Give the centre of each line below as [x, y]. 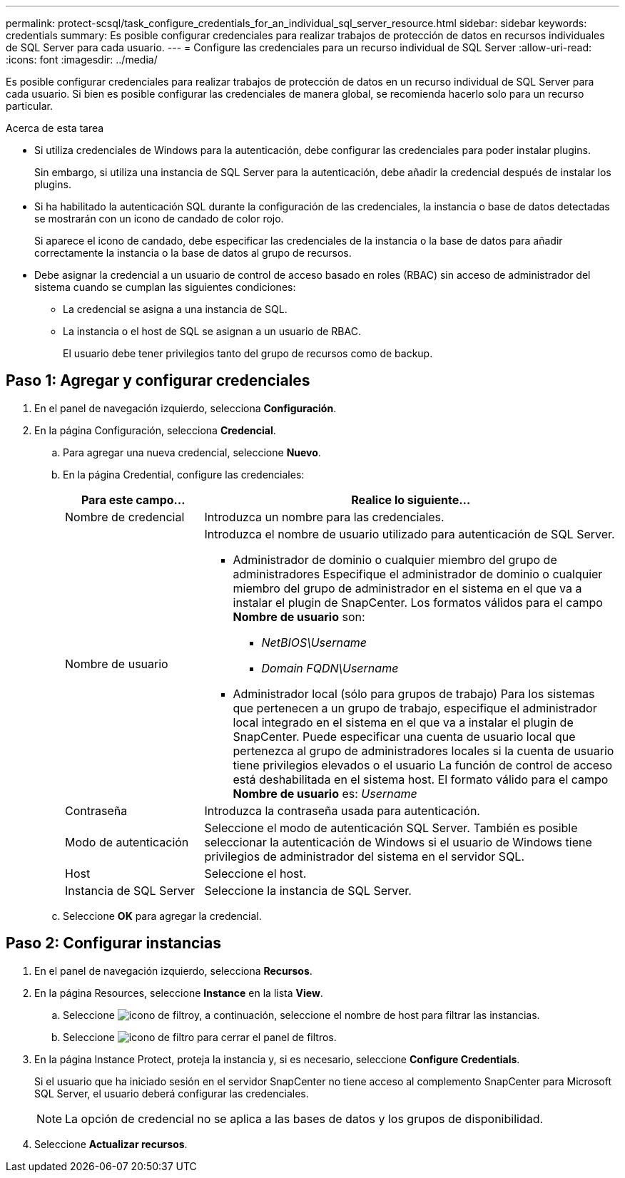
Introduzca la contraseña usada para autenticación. [342, 810]
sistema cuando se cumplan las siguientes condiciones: [165, 287]
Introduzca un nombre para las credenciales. [324, 517]
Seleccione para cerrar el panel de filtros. [200, 1037]
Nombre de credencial [125, 517]
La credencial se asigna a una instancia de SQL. [175, 309]
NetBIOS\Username [314, 642]
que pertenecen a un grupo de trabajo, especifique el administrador [415, 708]
